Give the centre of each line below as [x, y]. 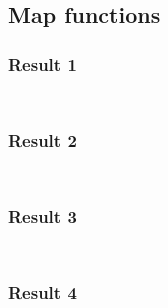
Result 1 [42, 63]
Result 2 [42, 139]
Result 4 [42, 292]
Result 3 [42, 216]
